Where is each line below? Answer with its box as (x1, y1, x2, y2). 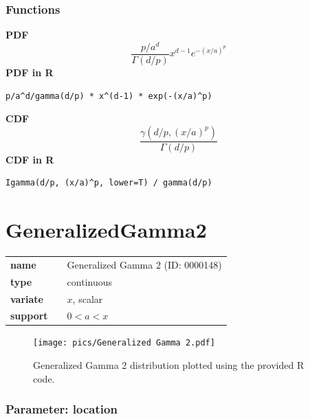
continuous (67, 274, 113, 288)
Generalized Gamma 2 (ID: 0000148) (67, 257, 222, 271)
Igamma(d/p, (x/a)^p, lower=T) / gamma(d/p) (5, 178, 212, 188)
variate (10, 291, 43, 306)
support (10, 308, 48, 323)
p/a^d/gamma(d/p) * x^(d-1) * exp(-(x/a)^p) (5, 91, 212, 101)
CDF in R (5, 152, 54, 166)
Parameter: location (5, 400, 118, 418)
